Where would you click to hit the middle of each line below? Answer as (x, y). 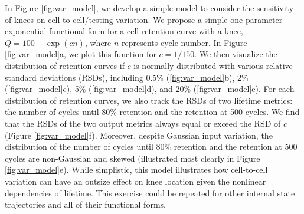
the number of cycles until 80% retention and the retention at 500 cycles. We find (152, 112)
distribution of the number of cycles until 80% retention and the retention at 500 (151, 146)
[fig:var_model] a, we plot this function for (81, 54)
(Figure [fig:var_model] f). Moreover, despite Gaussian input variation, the (139, 135)
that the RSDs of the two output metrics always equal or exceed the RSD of (143, 123)
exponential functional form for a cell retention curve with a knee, (124, 31)
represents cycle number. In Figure (184, 42)
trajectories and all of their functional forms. (85, 204)
